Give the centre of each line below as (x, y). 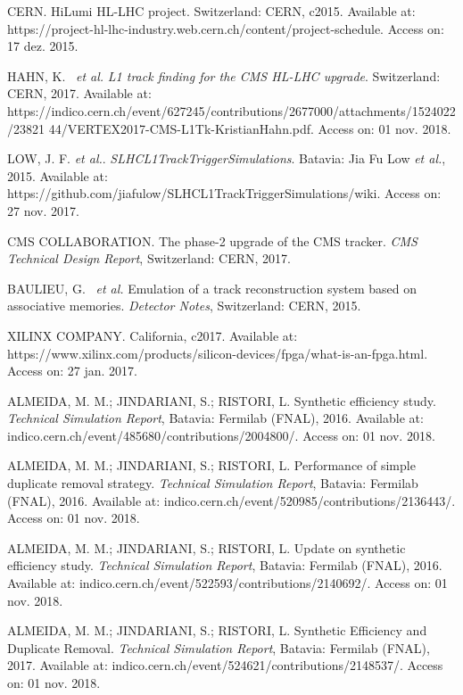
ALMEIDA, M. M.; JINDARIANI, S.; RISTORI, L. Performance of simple (211, 465)
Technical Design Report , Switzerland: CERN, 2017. (149, 258)
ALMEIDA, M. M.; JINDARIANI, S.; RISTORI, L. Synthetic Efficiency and (217, 630)
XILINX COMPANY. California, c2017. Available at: (153, 335)
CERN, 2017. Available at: (79, 93)
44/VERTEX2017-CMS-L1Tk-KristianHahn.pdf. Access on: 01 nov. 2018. (250, 128)
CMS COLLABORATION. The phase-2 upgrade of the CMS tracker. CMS (212, 240)
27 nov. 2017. (43, 210)
